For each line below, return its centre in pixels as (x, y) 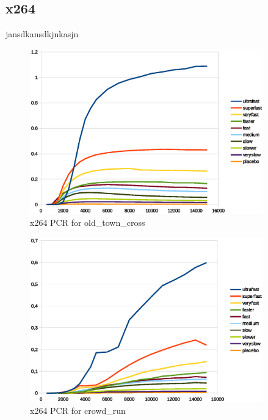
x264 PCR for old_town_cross (88, 222)
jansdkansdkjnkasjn (42, 34)
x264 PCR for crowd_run (78, 411)
